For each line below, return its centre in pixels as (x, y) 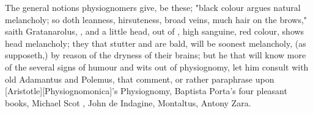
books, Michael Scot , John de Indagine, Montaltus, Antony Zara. (128, 102)
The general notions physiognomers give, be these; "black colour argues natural (153, 7)
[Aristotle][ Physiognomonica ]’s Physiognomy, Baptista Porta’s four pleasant (146, 91)
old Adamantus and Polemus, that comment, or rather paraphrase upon (140, 79)
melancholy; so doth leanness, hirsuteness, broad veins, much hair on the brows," (156, 19)
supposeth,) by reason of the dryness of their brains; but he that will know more (156, 55)
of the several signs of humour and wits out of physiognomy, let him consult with (157, 67)
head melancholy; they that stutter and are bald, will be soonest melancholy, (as (156, 43)
